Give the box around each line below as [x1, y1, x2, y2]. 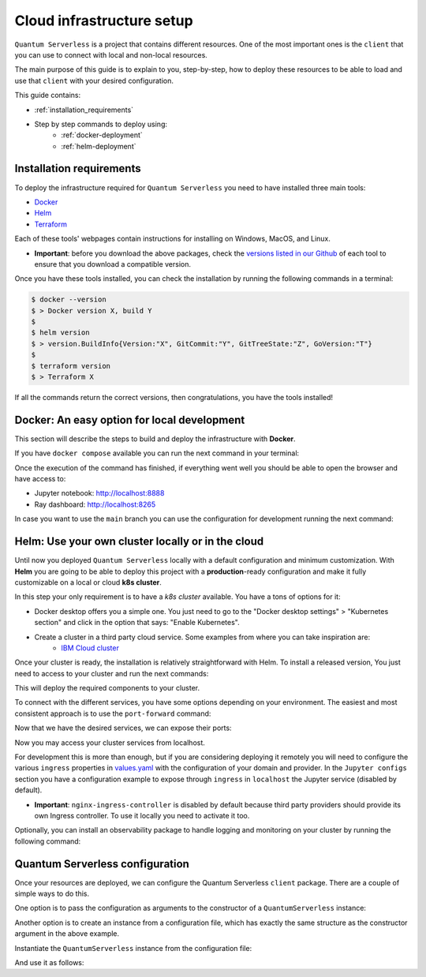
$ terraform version [31, 361, 110, 370]
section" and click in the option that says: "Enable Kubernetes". [34, 618, 240, 627]
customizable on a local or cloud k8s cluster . [14, 577, 162, 587]
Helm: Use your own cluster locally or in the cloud [14, 535, 264, 548]
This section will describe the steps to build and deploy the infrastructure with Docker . [14, 434, 296, 444]
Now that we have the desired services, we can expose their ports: [14, 723, 232, 733]
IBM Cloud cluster [61, 643, 120, 653]
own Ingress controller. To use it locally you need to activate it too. [34, 810, 250, 820]
